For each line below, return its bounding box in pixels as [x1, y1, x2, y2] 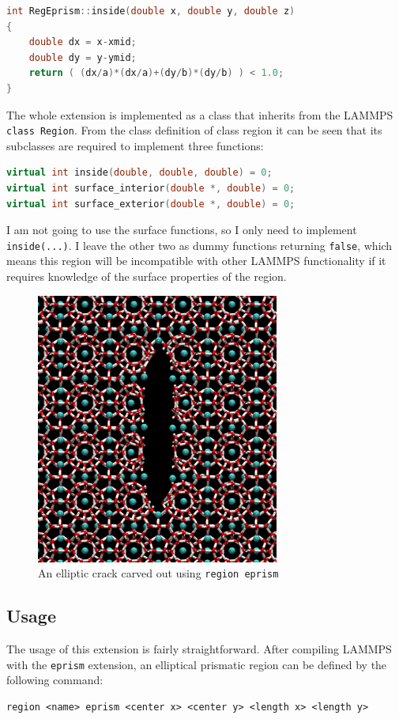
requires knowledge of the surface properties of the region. [6, 268, 287, 285]
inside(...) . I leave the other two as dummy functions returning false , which [6, 237, 393, 253]
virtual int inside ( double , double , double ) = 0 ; [6, 167, 273, 179]
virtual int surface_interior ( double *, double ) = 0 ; [6, 183, 295, 194]
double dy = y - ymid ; [28, 51, 137, 63]
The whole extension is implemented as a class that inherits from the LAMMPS [6, 106, 393, 123]
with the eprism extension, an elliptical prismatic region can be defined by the [6, 656, 387, 672]
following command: [6, 672, 104, 688]
